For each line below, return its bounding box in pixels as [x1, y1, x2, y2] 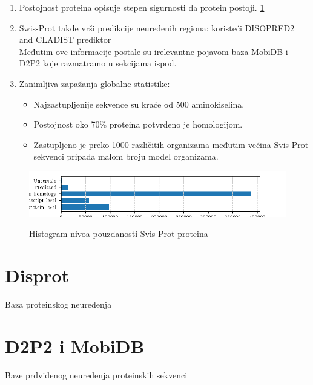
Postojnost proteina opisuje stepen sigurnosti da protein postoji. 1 [19, 1, 265, 13]
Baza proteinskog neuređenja [5, 298, 112, 311]
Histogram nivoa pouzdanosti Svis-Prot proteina [29, 227, 208, 240]
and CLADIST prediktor [19, 33, 111, 46]
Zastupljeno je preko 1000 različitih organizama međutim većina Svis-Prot [33, 138, 309, 150]
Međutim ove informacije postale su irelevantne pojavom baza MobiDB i [19, 45, 288, 57]
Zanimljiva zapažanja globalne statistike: [19, 77, 170, 89]
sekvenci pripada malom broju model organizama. [33, 150, 219, 163]
